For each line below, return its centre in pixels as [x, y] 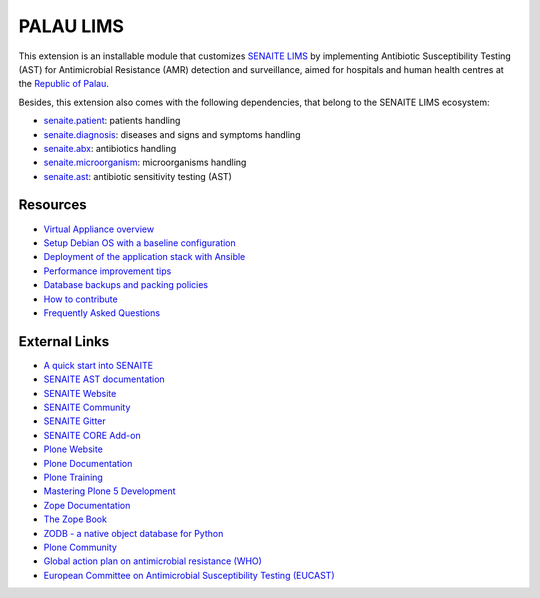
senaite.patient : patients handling [112, 121]
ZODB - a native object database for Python [133, 533]
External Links [64, 341]
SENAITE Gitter [75, 421]
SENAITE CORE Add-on [92, 435]
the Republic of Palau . [63, 84]
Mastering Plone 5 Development [109, 491]
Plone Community [80, 547]
